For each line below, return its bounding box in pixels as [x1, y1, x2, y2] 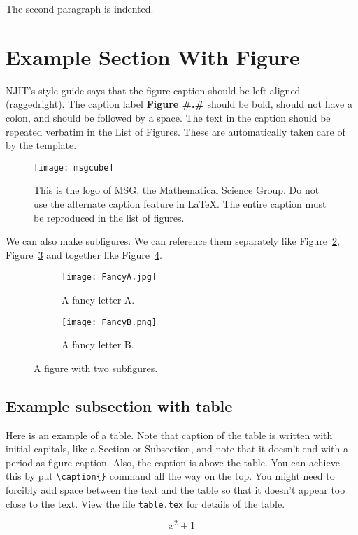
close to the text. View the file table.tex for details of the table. [6, 496, 285, 511]
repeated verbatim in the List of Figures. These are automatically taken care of [6, 124, 345, 138]
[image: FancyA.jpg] [62, 272, 157, 283]
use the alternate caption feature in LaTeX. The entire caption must [34, 196, 327, 211]
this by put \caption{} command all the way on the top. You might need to [6, 469, 335, 483]
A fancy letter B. [62, 337, 134, 352]
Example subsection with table [6, 394, 233, 416]
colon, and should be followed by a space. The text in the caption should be [6, 110, 331, 124]
